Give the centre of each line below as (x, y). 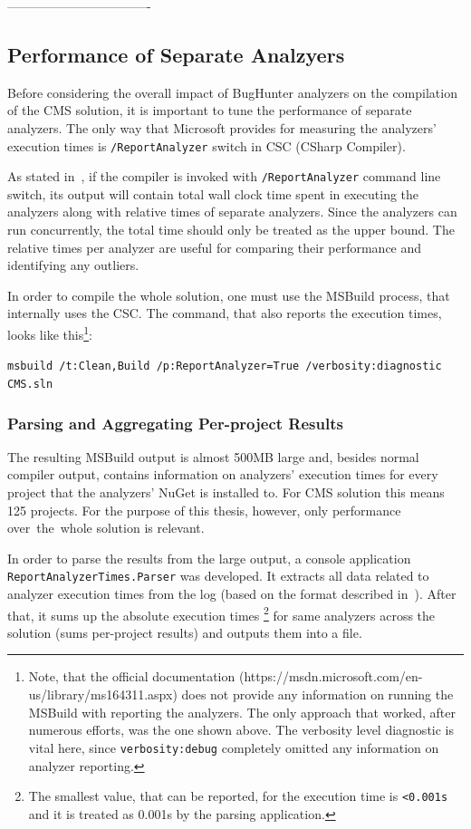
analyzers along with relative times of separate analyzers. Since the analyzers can (232, 212)
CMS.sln (30, 384)
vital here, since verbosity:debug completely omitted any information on (234, 747)
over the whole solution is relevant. (106, 528)
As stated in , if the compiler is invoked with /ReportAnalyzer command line (224, 176)
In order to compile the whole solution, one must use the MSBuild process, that (229, 295)
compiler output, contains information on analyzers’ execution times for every (223, 474)
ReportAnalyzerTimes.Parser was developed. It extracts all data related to (218, 576)
